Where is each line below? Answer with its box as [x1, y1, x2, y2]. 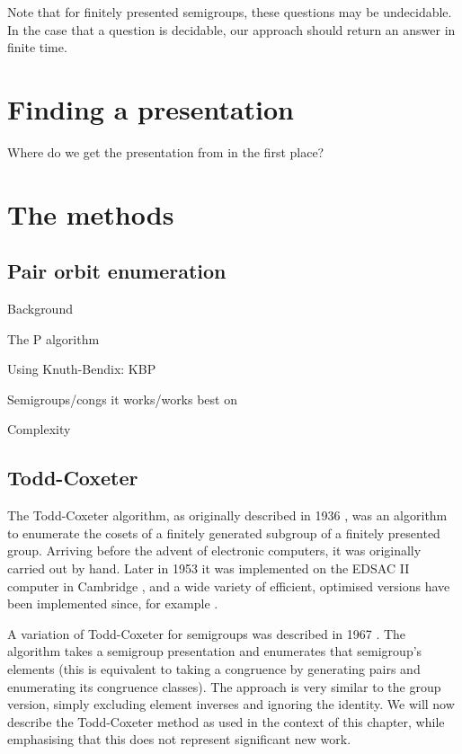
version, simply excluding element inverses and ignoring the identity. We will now [7, 695, 455, 714]
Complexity [7, 420, 71, 439]
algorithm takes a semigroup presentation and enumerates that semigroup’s [7, 642, 422, 661]
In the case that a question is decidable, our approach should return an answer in [7, 20, 456, 39]
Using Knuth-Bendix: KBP [7, 359, 156, 378]
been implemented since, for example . [7, 594, 218, 613]
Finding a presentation [7, 90, 295, 127]
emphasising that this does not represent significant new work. [7, 730, 351, 749]
